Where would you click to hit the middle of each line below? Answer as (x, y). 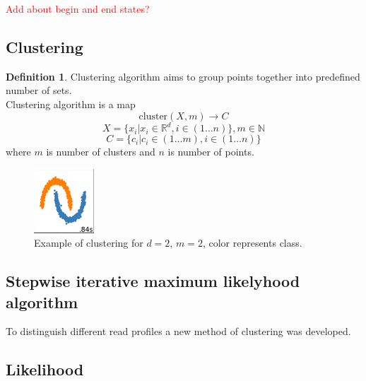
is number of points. (211, 152)
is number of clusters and (101, 152)
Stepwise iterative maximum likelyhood (153, 281)
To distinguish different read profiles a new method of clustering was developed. (178, 331)
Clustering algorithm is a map (71, 104)
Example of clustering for (89, 243)
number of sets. (39, 90)
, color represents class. (252, 243)
